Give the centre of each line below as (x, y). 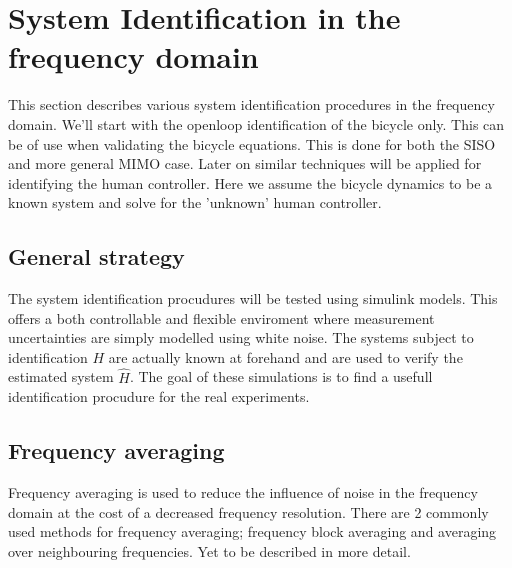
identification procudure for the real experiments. (159, 396)
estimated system (61, 376)
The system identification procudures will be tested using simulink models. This (253, 298)
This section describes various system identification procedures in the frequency (251, 104)
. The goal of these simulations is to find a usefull (281, 376)
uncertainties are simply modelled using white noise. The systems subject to (241, 337)
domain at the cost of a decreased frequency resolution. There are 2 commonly (248, 511)
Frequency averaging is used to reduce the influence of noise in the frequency (243, 492)
